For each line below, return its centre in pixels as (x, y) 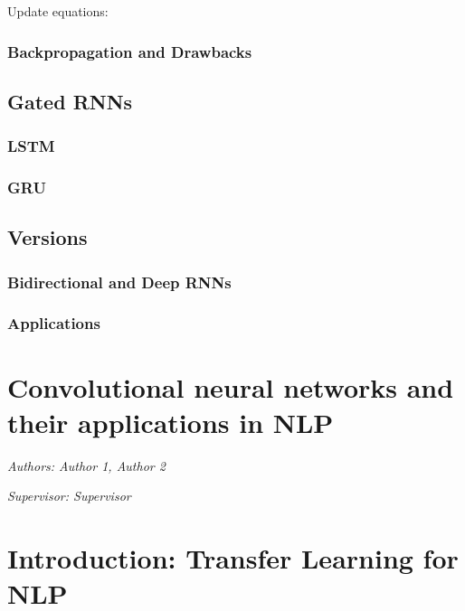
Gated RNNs (70, 101)
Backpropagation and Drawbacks (130, 51)
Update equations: (58, 11)
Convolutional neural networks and (231, 386)
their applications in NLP (171, 422)
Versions (47, 237)
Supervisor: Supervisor (69, 496)
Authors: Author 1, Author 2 (86, 465)
